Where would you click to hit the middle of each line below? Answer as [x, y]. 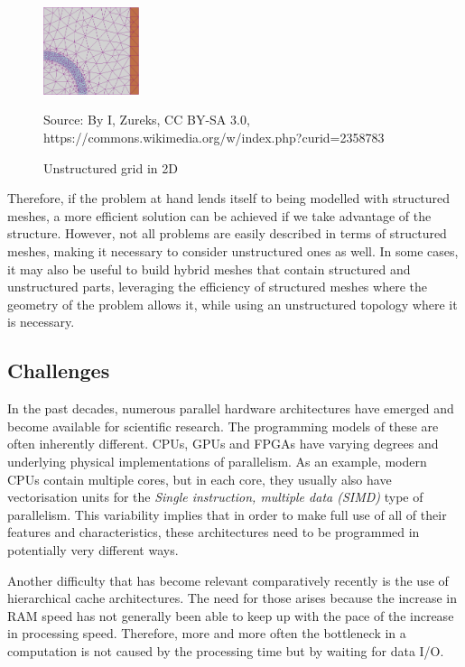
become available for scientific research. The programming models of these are [223, 426]
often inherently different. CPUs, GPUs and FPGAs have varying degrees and [223, 444]
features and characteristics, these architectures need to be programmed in [214, 532]
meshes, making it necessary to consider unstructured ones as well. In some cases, [233, 251]
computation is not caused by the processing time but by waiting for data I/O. [226, 650]
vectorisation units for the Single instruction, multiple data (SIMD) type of [215, 497]
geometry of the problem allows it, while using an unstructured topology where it [232, 304]
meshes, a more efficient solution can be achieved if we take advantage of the [219, 215]
